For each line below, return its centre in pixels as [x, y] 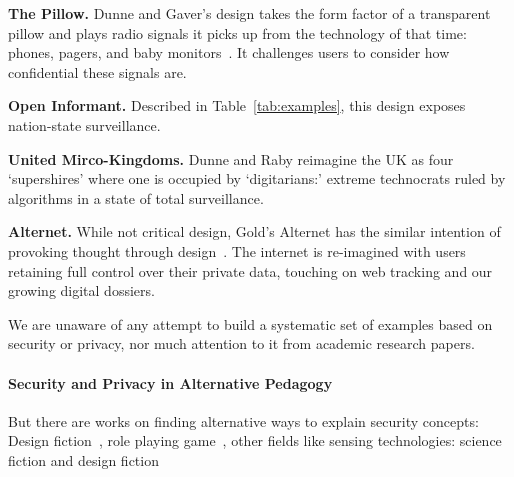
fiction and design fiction [83, 459]
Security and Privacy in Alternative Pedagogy [170, 382]
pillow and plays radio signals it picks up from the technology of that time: [237, 32]
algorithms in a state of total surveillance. [136, 197]
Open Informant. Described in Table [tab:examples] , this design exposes [237, 105]
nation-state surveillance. [84, 124]
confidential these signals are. [97, 71]
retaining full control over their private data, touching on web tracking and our [250, 270]
